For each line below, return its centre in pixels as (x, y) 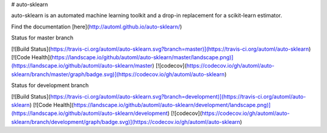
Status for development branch (50, 85)
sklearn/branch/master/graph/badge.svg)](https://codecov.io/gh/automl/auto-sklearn (118, 74)
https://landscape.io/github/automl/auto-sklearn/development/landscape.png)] (172, 105)
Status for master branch (42, 38)
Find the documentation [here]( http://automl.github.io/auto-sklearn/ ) (97, 27)
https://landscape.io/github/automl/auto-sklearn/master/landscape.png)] (143, 57)
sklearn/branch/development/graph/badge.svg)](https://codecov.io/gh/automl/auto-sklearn (126, 122)
